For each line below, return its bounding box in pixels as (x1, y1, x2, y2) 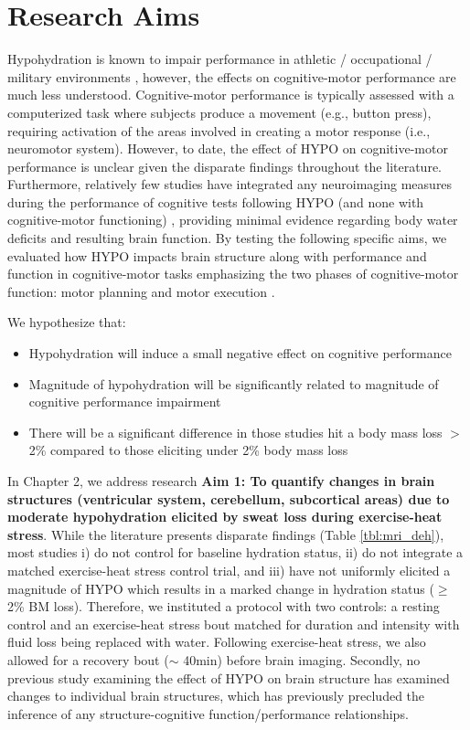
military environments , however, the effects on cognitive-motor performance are (7, 67, 456, 86)
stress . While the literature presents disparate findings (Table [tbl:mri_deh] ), (7, 524, 444, 544)
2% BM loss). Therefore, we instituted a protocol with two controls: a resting (7, 597, 440, 616)
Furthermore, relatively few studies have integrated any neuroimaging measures (7, 175, 453, 194)
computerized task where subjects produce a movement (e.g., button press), (7, 102, 432, 122)
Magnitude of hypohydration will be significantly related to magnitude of (28, 374, 439, 393)
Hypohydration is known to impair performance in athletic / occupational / (7, 49, 433, 69)
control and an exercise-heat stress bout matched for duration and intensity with (7, 614, 460, 633)
